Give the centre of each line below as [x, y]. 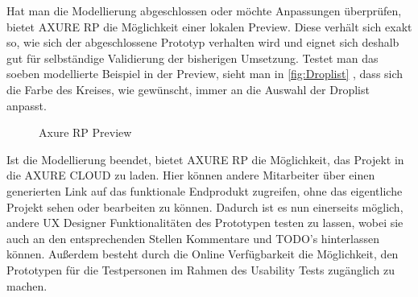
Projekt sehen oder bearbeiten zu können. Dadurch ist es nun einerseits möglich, [205, 206]
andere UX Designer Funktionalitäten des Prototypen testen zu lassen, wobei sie [205, 223]
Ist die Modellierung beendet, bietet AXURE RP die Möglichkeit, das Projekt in [205, 159]
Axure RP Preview [85, 132]
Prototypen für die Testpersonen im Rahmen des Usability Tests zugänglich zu [201, 269]
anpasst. [27, 105]
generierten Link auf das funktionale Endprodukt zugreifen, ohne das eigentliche [205, 190]
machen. [27, 285]
